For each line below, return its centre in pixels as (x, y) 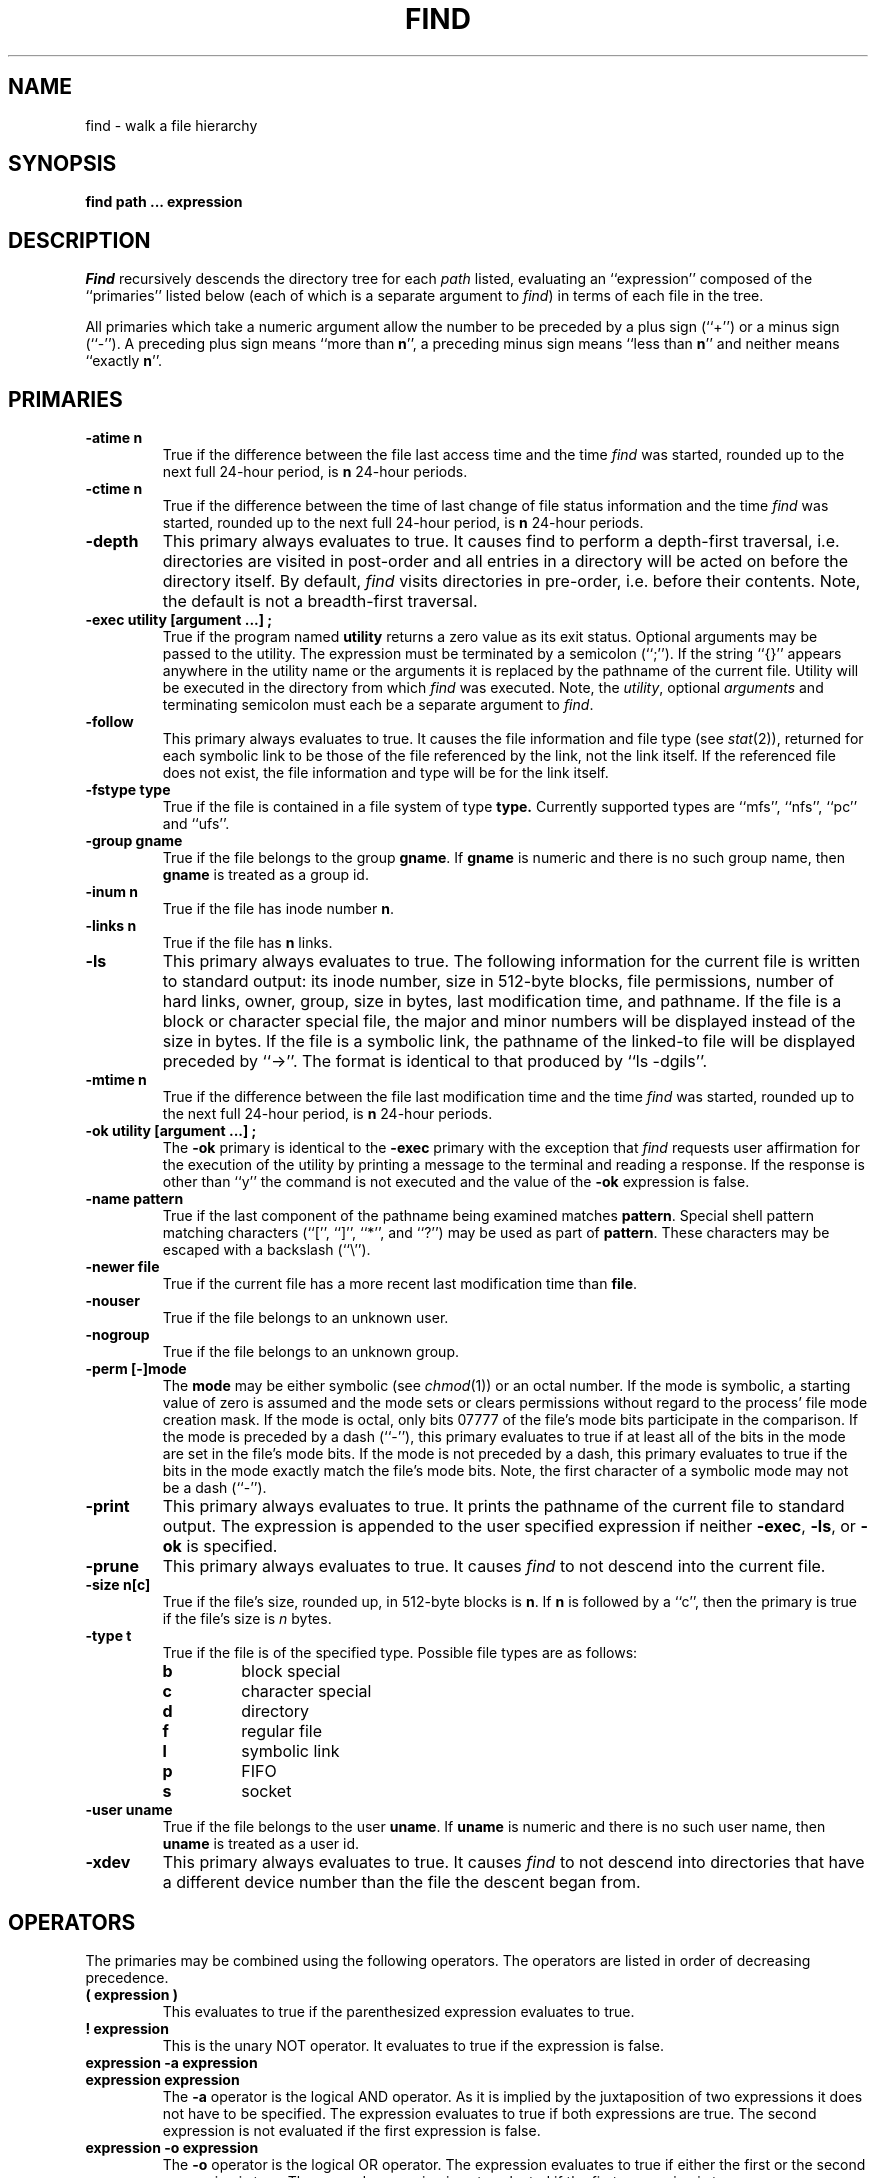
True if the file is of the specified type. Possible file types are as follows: (400, 1653)
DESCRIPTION (79, 240)
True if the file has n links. (247, 943)
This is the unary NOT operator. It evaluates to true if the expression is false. (413, 2045)
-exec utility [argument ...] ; (179, 620)
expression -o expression (172, 2147)
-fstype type (128, 790)
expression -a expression (171, 2062)
